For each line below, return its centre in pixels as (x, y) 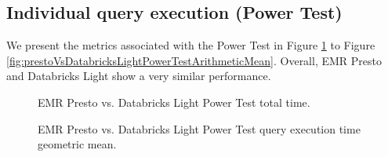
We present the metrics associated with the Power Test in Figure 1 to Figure (191, 45)
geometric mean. (77, 144)
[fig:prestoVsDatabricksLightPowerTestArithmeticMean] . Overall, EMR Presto (194, 60)
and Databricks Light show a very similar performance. (139, 76)
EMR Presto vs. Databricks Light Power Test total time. (174, 102)
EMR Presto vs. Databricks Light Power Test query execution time (199, 128)
